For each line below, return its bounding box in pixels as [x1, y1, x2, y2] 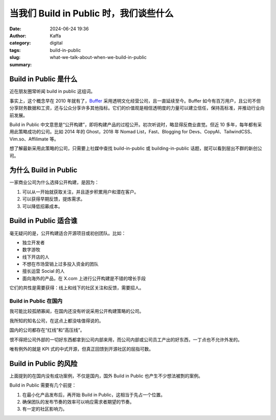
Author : [9, 32, 27, 38]
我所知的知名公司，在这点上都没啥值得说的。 [9, 317, 104, 324]
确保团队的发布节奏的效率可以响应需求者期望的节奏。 [22, 399, 134, 405]
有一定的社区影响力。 [22, 406, 67, 412]
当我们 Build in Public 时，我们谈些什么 [9, 8, 174, 19]
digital [50, 40, 63, 46]
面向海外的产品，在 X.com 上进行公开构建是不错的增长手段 [22, 275, 146, 282]
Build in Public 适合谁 [9, 216, 78, 225]
